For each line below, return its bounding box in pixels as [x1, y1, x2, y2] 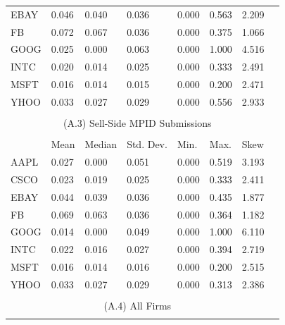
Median [84, 137, 118, 152]
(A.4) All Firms [103, 298, 172, 312]
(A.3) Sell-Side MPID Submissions [63, 116, 212, 130]
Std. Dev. [127, 137, 167, 152]
